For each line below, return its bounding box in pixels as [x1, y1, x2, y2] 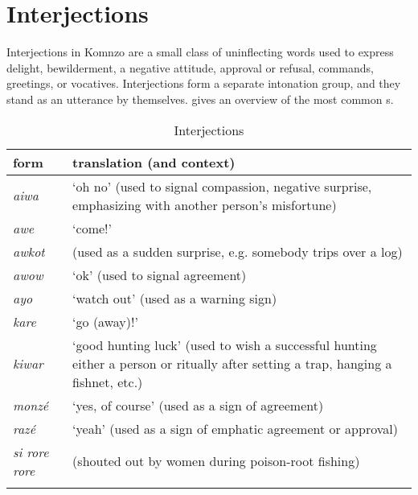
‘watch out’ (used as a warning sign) [72, 288, 277, 307]
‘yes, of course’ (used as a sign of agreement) [72, 395, 324, 415]
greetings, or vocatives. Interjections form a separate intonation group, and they [6, 75, 401, 92]
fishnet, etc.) [72, 372, 143, 391]
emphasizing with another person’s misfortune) [72, 195, 337, 214]
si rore [13, 442, 49, 461]
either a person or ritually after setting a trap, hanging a [72, 353, 392, 373]
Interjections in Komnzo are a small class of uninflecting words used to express [6, 43, 394, 60]
